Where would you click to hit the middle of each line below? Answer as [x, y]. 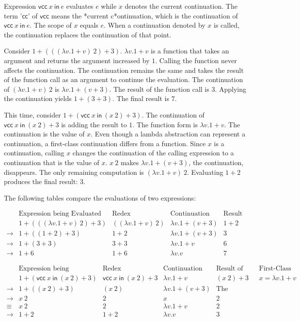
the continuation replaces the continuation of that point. [88, 34]
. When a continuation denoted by [155, 25]
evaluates [80, 6]
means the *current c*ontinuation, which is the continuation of [144, 15]
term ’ [13, 15]
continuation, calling [34, 153]
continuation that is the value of [52, 162]
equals [89, 25]
